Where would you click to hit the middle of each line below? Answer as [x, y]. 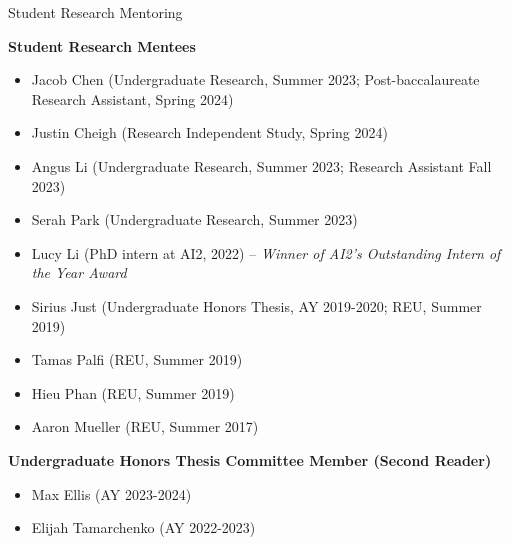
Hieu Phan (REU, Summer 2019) [133, 392]
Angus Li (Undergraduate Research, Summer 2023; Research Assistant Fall [261, 165]
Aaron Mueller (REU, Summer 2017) [145, 426]
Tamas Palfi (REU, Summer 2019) [137, 359]
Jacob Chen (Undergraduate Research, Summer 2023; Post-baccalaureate [255, 79]
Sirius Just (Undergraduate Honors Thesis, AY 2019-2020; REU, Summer [256, 305]
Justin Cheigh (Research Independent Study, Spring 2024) [209, 132]
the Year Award [79, 272]
